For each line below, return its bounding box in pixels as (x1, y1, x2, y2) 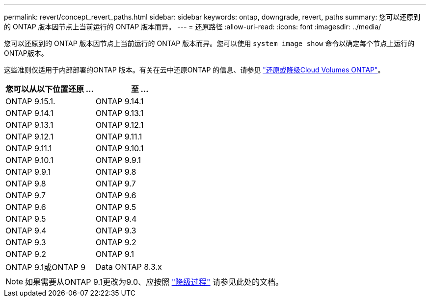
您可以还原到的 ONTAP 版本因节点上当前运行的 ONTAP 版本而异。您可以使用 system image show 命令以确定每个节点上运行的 (4, 39, 415, 47)
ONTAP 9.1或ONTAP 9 (5, 262, 86, 272)
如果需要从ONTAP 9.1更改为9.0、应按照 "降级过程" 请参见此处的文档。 (25, 277, 284, 287)
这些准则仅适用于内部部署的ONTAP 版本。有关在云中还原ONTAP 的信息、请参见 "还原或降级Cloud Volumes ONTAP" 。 (4, 66, 385, 74)
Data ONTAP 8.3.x (95, 262, 162, 272)
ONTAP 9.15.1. (5, 96, 55, 106)
